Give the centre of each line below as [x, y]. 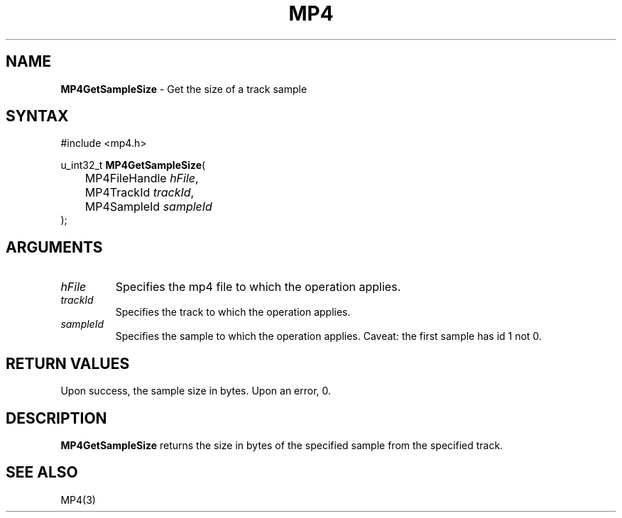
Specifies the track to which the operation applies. [233, 312]
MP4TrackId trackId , [140, 193]
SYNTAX [37, 116]
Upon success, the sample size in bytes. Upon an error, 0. [196, 391]
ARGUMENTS [54, 247]
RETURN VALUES [68, 363]
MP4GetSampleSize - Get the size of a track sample [184, 89]
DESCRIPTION [56, 418]
